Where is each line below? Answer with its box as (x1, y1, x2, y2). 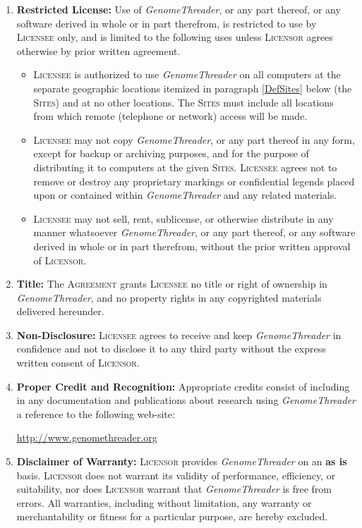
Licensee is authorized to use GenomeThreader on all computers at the (33, 67, 341, 82)
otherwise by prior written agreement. (16, 43, 181, 58)
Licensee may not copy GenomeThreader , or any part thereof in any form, (33, 132, 355, 147)
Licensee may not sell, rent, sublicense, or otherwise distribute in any (33, 211, 334, 226)
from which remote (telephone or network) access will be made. (33, 109, 308, 123)
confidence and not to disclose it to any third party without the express (16, 341, 326, 356)
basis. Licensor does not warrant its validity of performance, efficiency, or (16, 467, 336, 482)
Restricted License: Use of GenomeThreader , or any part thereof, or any (16, 2, 341, 16)
